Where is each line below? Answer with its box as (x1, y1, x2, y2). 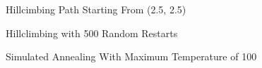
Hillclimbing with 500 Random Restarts (6, 25, 178, 40)
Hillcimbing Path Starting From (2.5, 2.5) (6, 2, 186, 16)
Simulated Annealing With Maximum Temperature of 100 (6, 49, 257, 64)
